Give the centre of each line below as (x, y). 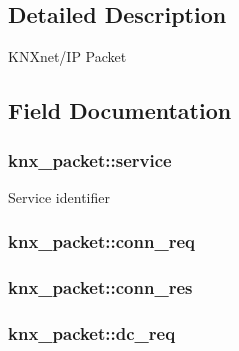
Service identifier (59, 196)
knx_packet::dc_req (92, 333)
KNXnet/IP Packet (67, 56)
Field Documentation (120, 110)
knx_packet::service (90, 159)
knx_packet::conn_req (101, 241)
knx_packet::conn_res (100, 287)
